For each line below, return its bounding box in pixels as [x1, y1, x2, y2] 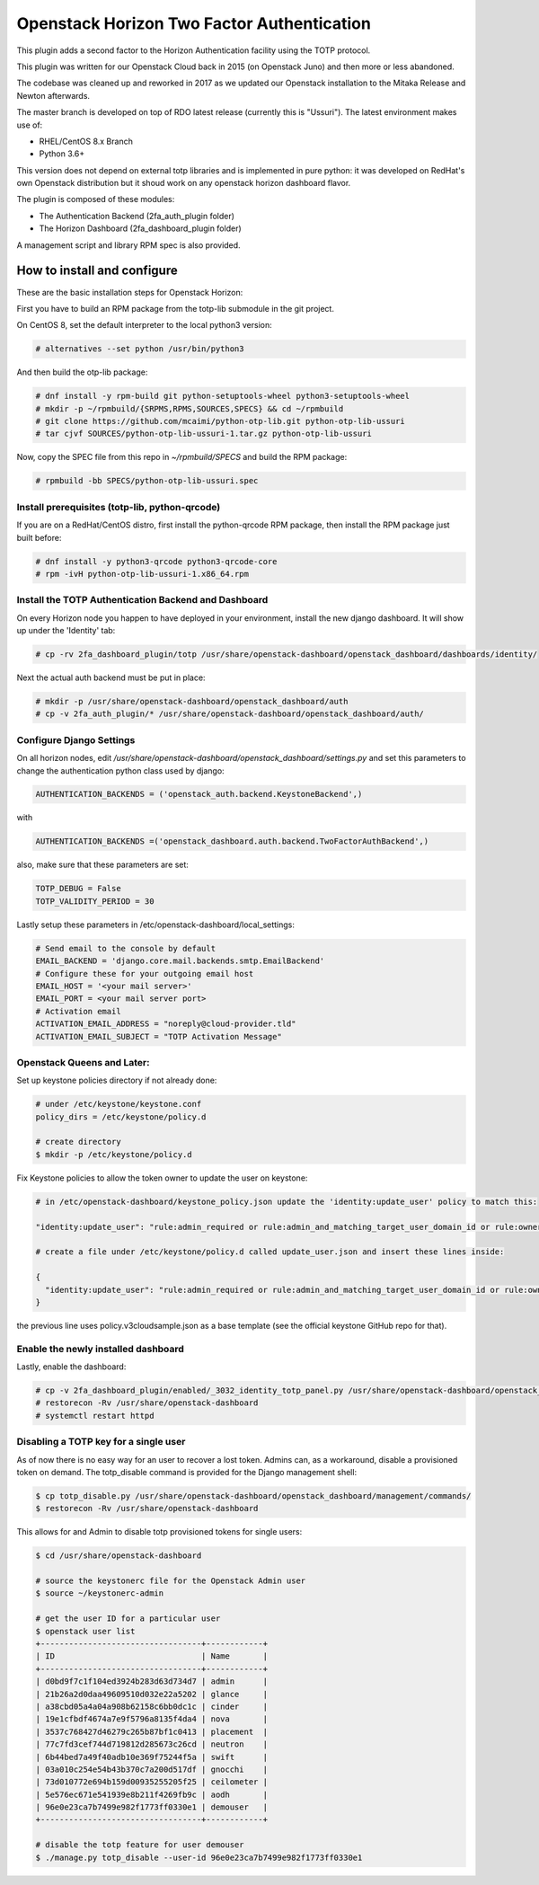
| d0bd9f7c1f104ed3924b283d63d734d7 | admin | [35, 1677, 269, 1686]
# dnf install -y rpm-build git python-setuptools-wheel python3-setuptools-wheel [35, 391, 411, 402]
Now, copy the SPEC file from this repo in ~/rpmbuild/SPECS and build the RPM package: [16, 452, 348, 463]
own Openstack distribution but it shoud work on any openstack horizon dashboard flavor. [16, 178, 351, 189]
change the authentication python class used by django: [16, 765, 225, 776]
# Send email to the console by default [35, 943, 216, 953]
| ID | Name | [35, 1651, 269, 1661]
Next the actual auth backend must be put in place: [16, 672, 206, 683]
